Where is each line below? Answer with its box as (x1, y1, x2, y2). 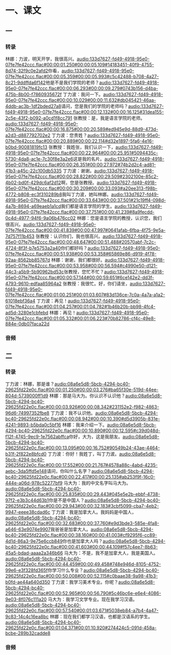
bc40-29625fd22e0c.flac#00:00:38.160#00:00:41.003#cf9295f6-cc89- (5, 532, 157, 538)
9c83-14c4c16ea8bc (5, 614, 49, 620)
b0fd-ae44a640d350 (5, 579, 51, 585)
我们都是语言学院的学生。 (61, 203, 115, 209)
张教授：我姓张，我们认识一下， (48, 144, 116, 150)
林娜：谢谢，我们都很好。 (51, 257, 105, 263)
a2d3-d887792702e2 (5, 132, 51, 138)
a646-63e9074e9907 (5, 526, 51, 532)
